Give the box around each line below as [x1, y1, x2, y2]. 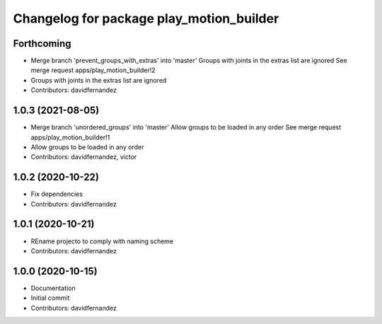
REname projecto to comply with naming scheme [30, 237, 173, 245]
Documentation [30, 284, 76, 292]
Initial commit [30, 294, 70, 302]
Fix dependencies [30, 190, 83, 198]
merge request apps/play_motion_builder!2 [30, 66, 156, 74]
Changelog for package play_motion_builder [13, 11, 279, 26]
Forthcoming [13, 37, 71, 50]
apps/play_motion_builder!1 [30, 133, 110, 141]
